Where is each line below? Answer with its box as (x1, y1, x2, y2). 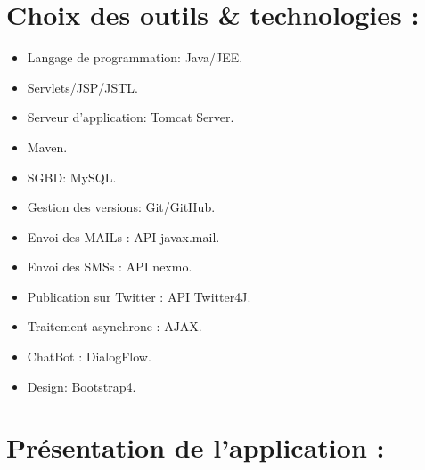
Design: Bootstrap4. (27, 377, 136, 395)
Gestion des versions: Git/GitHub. (27, 198, 216, 216)
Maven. (27, 137, 68, 156)
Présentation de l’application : (6, 429, 385, 466)
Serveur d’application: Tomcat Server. (27, 108, 234, 126)
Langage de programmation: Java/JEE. (27, 48, 243, 67)
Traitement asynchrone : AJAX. (27, 317, 202, 336)
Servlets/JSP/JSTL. (27, 77, 138, 96)
